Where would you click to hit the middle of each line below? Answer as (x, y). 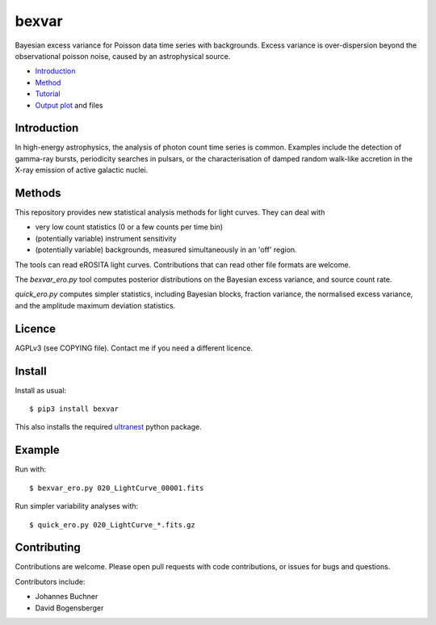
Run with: (31, 469)
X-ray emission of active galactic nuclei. (82, 170)
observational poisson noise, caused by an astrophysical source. (123, 56)
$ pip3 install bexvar (74, 409)
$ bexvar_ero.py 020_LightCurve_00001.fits (117, 488)
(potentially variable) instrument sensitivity (106, 238)
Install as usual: (41, 390)
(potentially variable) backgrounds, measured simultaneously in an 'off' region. (166, 250)
